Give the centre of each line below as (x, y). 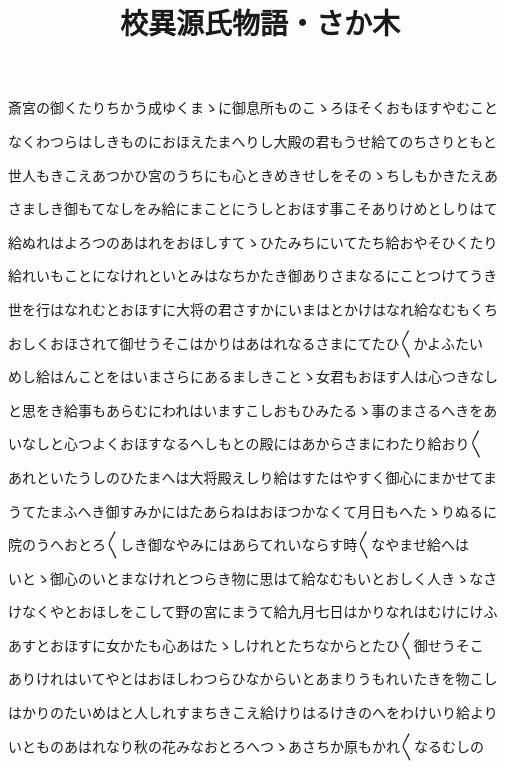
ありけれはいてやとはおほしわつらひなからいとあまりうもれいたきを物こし (253, 678)
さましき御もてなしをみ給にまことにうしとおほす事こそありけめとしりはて (253, 208)
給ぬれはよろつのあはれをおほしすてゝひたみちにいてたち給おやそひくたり (253, 241)
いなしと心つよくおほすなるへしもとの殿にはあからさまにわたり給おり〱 (246, 443)
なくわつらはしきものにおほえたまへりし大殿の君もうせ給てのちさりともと (252, 140)
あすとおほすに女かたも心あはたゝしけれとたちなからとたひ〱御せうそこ (246, 644)
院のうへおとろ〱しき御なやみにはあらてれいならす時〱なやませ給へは (238, 544)
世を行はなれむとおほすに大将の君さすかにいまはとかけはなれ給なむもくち (253, 308)
